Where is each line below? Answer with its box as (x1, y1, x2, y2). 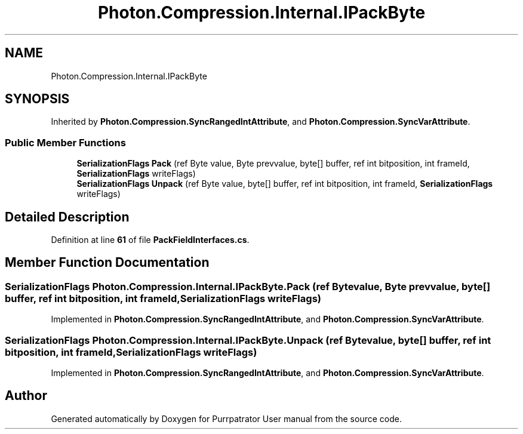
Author (5, 388, 47, 404)
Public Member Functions (5, 136, 126, 149)
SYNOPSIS (5, 91, 70, 107)
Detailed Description (5, 209, 130, 224)
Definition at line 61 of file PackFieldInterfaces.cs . (51, 235, 250, 245)
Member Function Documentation (5, 255, 210, 270)
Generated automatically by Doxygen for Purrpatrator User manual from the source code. (51, 413, 402, 424)
